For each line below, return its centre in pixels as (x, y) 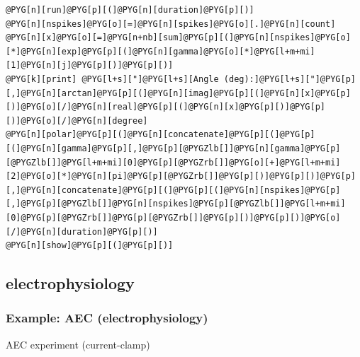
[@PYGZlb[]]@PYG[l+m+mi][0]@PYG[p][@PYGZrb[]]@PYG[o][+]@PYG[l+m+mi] (173, 162)
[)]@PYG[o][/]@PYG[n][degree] (77, 121)
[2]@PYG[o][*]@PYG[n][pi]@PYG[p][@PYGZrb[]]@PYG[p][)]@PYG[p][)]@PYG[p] (181, 176)
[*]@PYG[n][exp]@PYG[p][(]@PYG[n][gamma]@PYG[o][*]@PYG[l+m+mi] (161, 51)
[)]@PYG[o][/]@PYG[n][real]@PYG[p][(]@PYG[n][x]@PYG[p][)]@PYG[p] (166, 107)
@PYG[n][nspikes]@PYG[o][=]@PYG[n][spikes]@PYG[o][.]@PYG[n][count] (171, 24)
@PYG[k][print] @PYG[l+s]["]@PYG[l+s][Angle (112, 79)
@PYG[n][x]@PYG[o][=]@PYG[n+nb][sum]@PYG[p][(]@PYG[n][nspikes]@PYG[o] (178, 38)
